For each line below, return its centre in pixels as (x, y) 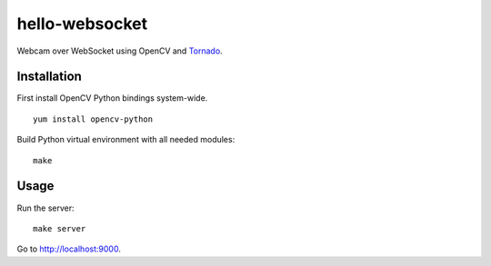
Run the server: (45, 208)
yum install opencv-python (93, 119)
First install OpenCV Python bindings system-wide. (112, 98)
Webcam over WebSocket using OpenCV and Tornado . (120, 51)
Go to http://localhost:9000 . (69, 249)
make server (60, 228)
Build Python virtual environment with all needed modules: (126, 140)
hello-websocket (82, 24)
